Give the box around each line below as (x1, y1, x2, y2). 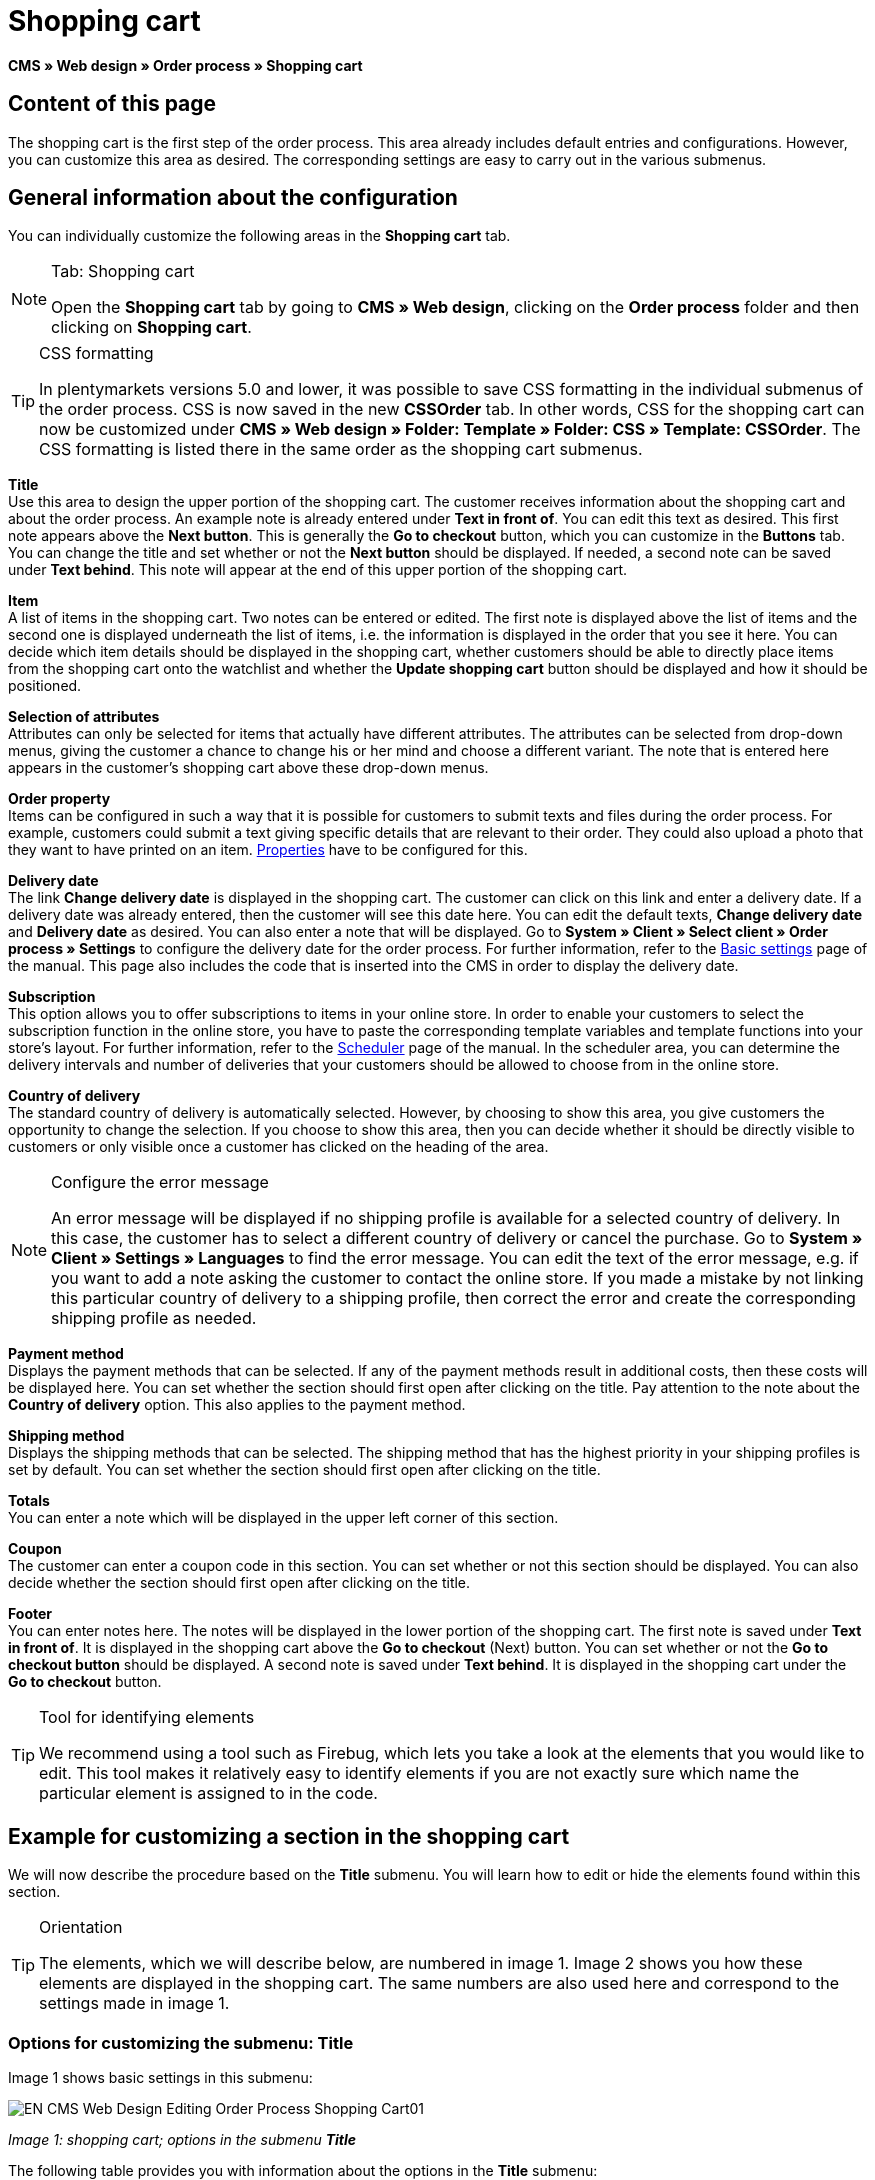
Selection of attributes (8, 708, 160, 726)
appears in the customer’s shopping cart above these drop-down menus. (8, 759, 489, 777)
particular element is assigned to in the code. (39, 1783, 378, 1804)
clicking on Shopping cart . (51, 317, 252, 338)
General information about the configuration (8, 185, 458, 211)
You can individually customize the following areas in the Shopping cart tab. (8, 227, 511, 245)
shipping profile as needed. (51, 1308, 257, 1329)
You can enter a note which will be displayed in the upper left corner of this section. (8, 1509, 559, 1527)
